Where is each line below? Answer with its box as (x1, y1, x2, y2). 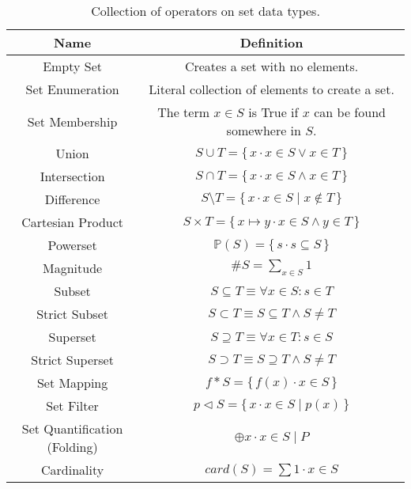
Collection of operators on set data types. (91, 2, 320, 20)
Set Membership (27, 112, 118, 131)
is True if (248, 103, 299, 121)
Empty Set (43, 57, 103, 75)
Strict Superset (31, 351, 114, 369)
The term (157, 103, 209, 121)
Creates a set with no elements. (184, 57, 359, 75)
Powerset (47, 236, 97, 254)
